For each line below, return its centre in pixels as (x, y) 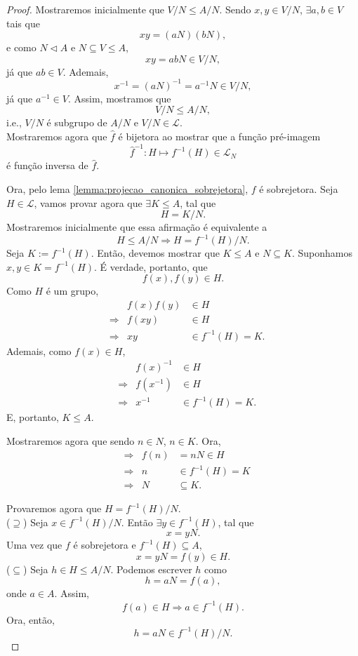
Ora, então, (31, 619)
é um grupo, (72, 291)
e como (21, 47)
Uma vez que (34, 545)
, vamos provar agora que (88, 202)
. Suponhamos (322, 253)
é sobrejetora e (105, 545)
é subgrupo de (77, 122)
